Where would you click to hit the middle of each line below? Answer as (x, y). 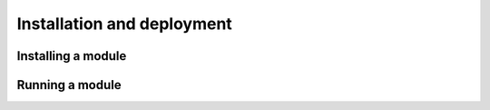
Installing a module (72, 56)
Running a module (69, 85)
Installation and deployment (125, 24)
